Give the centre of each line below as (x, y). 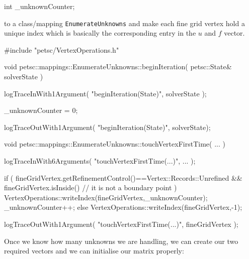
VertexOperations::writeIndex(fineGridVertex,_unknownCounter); (106, 197)
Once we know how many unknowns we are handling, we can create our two (121, 241)
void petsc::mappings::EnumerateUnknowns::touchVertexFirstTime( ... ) (115, 144)
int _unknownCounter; (39, 6)
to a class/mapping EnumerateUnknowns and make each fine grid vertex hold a (124, 23)
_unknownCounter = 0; (41, 110)
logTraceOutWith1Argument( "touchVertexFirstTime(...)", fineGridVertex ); (121, 224)
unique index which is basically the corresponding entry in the (100, 33)
